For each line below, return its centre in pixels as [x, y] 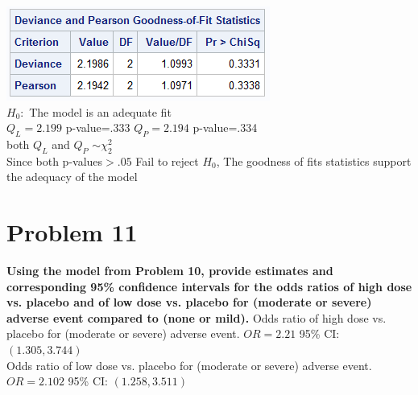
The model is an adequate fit [100, 111]
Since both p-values [55, 160]
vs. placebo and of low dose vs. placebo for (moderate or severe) [189, 302]
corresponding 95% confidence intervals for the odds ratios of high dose [209, 286]
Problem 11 [72, 232]
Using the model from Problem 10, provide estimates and [170, 271]
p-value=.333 [98, 128]
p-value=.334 [225, 128]
